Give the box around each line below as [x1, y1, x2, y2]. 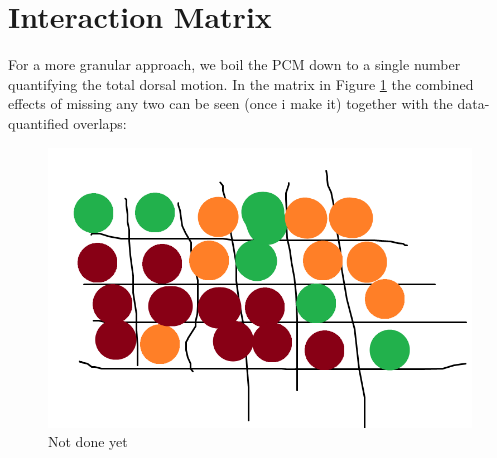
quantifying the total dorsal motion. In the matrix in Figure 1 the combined [8, 73, 474, 94]
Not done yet [48, 431, 128, 452]
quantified [8, 112, 69, 133]
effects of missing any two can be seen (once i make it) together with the [8, 93, 453, 114]
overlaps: [73, 112, 127, 133]
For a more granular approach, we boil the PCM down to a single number [8, 54, 461, 75]
